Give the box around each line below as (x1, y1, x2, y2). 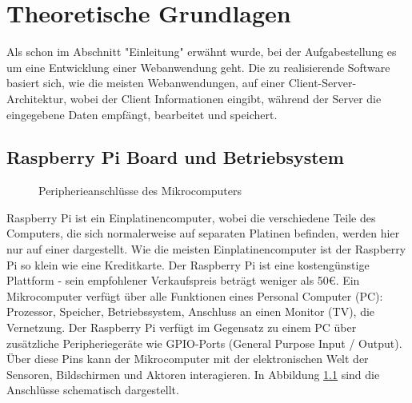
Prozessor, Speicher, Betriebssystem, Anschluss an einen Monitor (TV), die (6, 303, 375, 320)
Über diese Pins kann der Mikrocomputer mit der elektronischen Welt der (6, 350, 369, 367)
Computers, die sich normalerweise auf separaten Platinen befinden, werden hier (6, 225, 400, 241)
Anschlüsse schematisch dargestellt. (6, 381, 179, 398)
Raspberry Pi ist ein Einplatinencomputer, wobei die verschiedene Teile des (6, 209, 376, 225)
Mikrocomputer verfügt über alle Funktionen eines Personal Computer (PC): (6, 287, 383, 304)
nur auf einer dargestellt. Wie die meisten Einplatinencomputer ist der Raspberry (6, 241, 406, 257)
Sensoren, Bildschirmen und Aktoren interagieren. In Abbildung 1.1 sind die (6, 365, 380, 382)
